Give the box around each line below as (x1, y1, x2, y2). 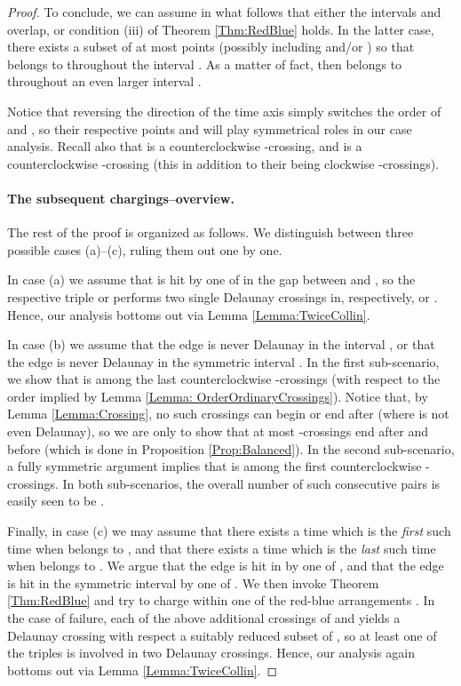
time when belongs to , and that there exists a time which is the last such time (7, 538, 436, 557)
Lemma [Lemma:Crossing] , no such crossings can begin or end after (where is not (7, 404, 449, 423)
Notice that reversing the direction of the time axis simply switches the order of (7, 101, 441, 120)
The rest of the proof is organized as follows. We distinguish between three (7, 223, 414, 242)
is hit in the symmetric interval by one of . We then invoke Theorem (7, 573, 379, 592)
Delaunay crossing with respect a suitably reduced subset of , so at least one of (7, 626, 437, 644)
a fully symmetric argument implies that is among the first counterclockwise (7, 457, 422, 475)
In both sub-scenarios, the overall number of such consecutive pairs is (62, 474, 441, 492)
